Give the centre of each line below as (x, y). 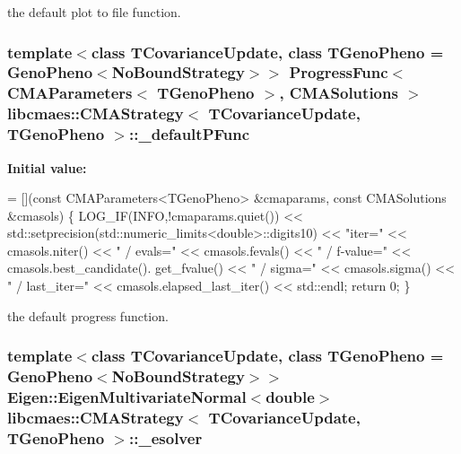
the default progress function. (88, 315)
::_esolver (166, 437)
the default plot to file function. (94, 12)
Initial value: (47, 167)
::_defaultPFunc (190, 134)
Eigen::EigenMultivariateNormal (127, 397)
